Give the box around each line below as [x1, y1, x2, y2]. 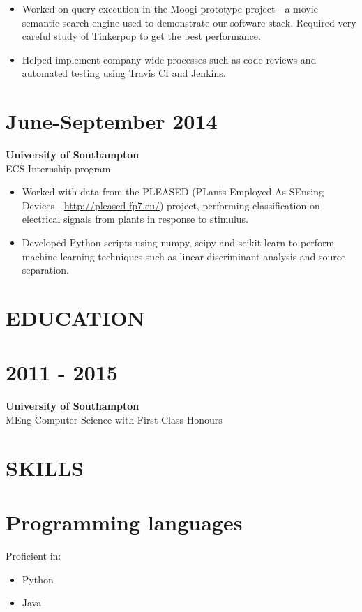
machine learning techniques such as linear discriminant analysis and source [22, 248, 346, 263]
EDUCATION [6, 304, 145, 332]
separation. [22, 262, 69, 277]
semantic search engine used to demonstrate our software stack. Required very [22, 15, 356, 29]
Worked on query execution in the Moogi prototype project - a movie [22, 1, 318, 15]
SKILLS [6, 453, 84, 482]
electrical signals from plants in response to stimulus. [22, 211, 248, 226]
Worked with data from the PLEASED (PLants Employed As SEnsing [22, 184, 324, 199]
